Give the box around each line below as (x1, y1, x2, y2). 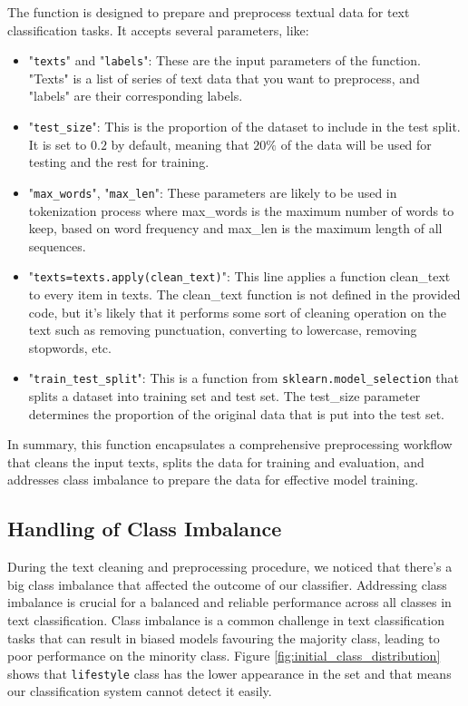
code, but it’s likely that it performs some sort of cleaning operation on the (28, 302, 446, 321)
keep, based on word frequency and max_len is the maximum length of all (28, 219, 443, 238)
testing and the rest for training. (28, 152, 210, 172)
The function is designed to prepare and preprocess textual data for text (7, 3, 410, 21)
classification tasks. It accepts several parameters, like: (7, 20, 309, 39)
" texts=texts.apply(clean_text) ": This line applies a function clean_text (28, 267, 451, 286)
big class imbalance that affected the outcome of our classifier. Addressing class (7, 574, 447, 593)
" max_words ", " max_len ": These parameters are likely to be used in (28, 182, 397, 201)
